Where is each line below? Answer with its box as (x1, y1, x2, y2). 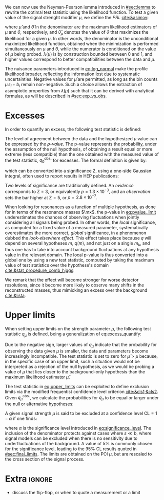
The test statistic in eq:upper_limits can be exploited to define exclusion (5, 383, 149, 389)
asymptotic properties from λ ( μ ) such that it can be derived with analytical (5, 87, 155, 93)
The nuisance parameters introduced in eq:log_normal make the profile (5, 65, 148, 71)
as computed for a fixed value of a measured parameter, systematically (5, 225, 148, 231)
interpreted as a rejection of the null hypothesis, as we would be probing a (5, 364, 155, 370)
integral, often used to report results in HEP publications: (5, 173, 119, 179)
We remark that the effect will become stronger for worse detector (5, 277, 139, 283)
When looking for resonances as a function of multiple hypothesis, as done (5, 204, 156, 210)
